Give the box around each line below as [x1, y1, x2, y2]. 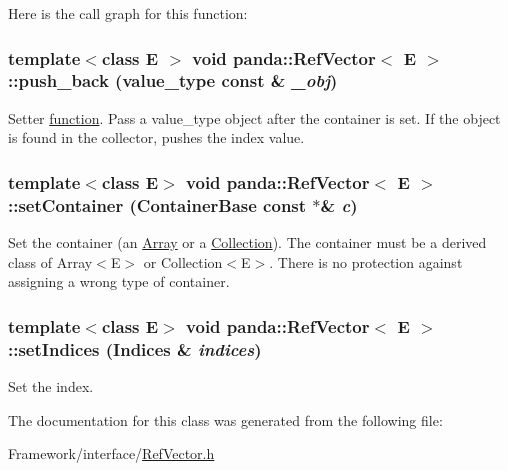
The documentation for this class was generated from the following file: [8, 409, 443, 430]
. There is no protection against [269, 251, 463, 272]
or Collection [143, 251, 223, 272]
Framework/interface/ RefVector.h [8, 443, 215, 464]
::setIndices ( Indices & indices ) [8, 336, 262, 361]
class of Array [8, 251, 93, 272]
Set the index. [8, 375, 94, 396]
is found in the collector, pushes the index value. [8, 127, 305, 148]
